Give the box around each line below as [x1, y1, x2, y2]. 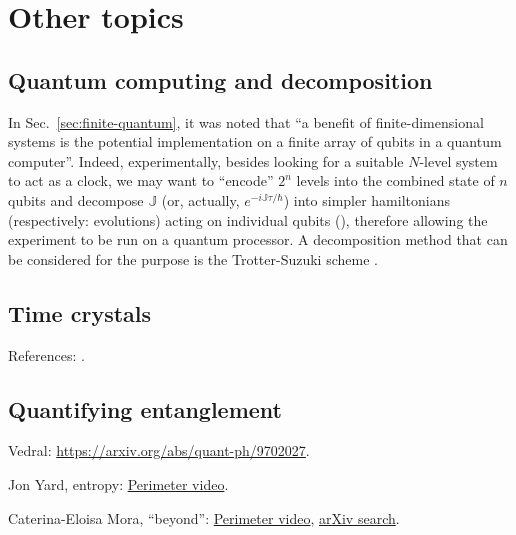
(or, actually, [161, 189, 240, 210]
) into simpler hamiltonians [283, 189, 450, 210]
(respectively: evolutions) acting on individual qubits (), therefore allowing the [8, 209, 488, 230]
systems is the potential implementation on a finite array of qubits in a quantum [8, 131, 502, 152]
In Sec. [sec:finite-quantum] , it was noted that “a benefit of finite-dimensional [8, 111, 484, 132]
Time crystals [8, 297, 152, 328]
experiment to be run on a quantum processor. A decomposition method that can [8, 229, 508, 250]
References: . [8, 344, 85, 365]
